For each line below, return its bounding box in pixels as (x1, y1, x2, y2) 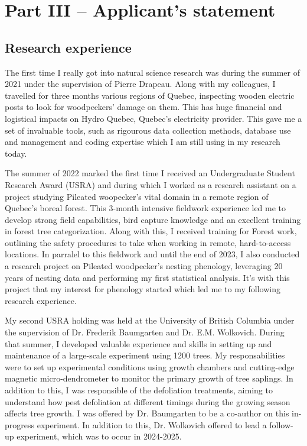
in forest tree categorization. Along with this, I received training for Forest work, (5, 225, 297, 237)
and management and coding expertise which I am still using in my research (5, 135, 280, 148)
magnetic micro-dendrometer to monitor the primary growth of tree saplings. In (5, 372, 293, 384)
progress (5, 418, 35, 431)
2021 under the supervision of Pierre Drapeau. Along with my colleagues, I (5, 77, 276, 90)
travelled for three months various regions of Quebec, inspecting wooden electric (5, 89, 295, 101)
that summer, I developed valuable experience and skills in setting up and (5, 337, 272, 350)
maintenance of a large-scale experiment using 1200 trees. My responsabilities (5, 349, 285, 361)
